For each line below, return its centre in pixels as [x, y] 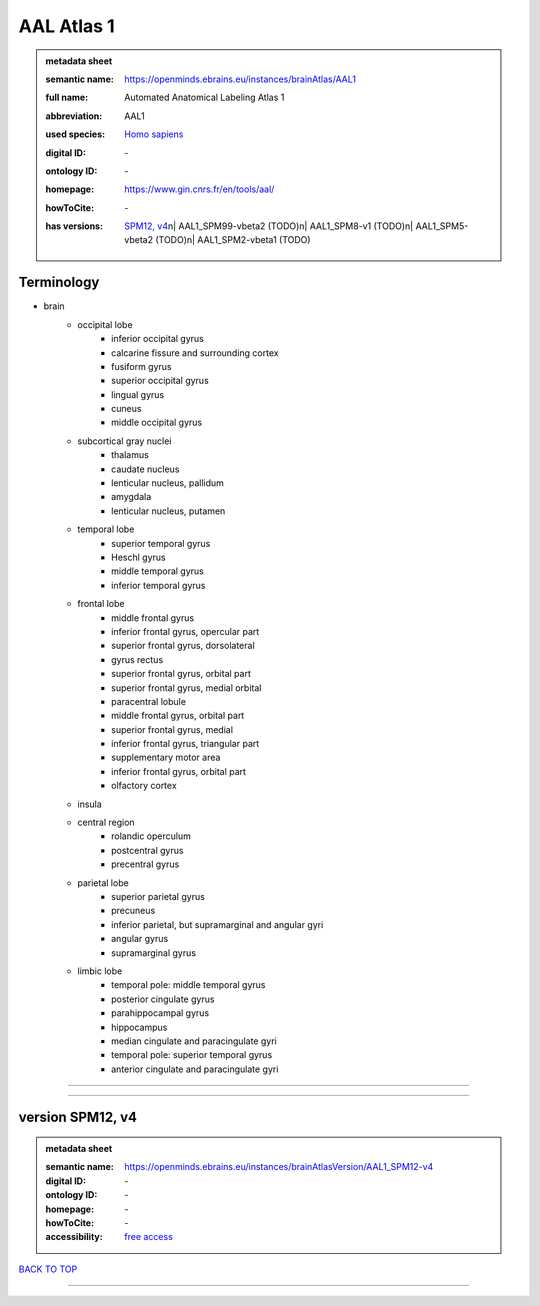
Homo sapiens [154, 134]
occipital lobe [105, 324]
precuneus [133, 911]
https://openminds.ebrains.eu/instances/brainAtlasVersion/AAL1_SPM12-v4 [279, 1167]
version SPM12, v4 [77, 1117]
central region [106, 822]
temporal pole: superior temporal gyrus [192, 1055]
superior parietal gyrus [158, 896]
